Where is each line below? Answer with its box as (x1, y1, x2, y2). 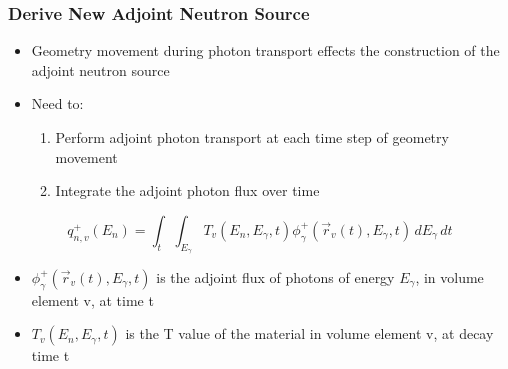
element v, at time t (31, 289, 154, 310)
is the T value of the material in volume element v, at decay (125, 323, 494, 344)
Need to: (31, 93, 84, 114)
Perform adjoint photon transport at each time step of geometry (55, 127, 449, 147)
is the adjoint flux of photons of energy (156, 266, 395, 287)
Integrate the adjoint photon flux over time (55, 180, 320, 201)
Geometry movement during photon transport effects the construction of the (31, 40, 500, 61)
